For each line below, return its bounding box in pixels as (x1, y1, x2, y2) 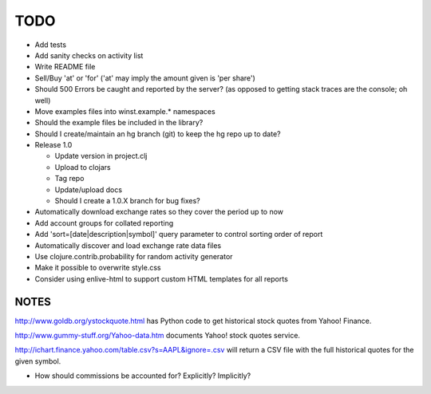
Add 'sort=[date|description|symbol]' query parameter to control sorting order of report (34, 230, 323, 239)
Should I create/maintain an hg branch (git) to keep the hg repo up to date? (34, 128, 281, 139)
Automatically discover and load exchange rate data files (34, 240, 222, 250)
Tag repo (54, 174, 85, 183)
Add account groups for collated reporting (34, 218, 174, 227)
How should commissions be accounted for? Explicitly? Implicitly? (34, 371, 251, 380)
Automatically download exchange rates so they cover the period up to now (34, 207, 283, 217)
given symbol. (14, 356, 61, 366)
